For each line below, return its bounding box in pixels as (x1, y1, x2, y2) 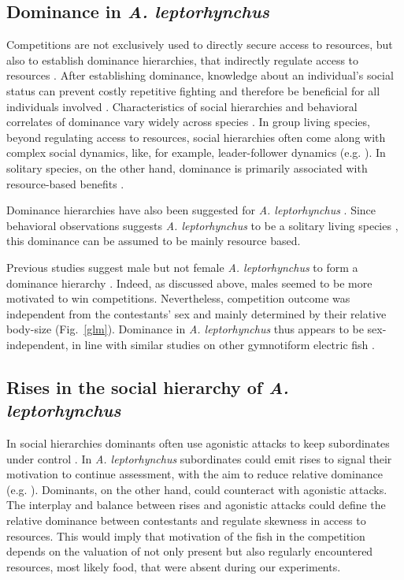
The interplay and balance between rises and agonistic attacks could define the (6, 496, 386, 513)
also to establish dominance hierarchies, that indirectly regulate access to (6, 51, 359, 68)
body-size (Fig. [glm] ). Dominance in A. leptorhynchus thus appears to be (6, 321, 364, 337)
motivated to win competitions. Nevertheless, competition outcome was (6, 290, 350, 307)
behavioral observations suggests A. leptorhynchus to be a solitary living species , (6, 217, 398, 233)
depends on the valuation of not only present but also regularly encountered (6, 543, 373, 560)
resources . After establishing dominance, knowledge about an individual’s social (6, 67, 394, 84)
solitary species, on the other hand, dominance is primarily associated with (6, 159, 368, 176)
